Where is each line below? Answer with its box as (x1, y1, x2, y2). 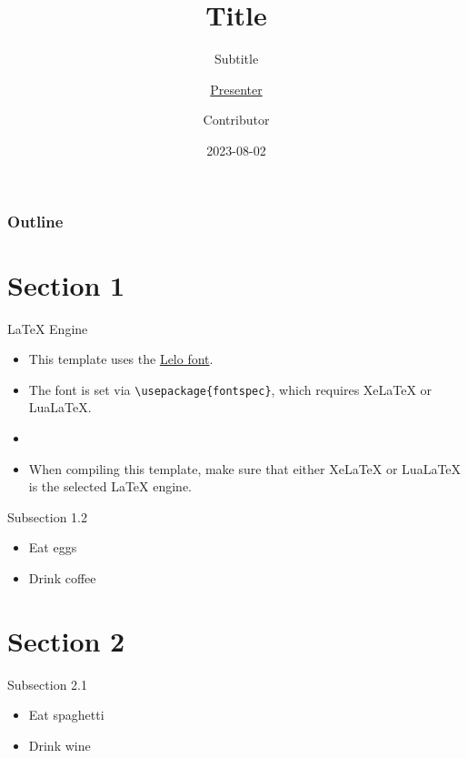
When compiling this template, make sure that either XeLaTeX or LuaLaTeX (28, 459, 462, 478)
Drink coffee (28, 568, 96, 587)
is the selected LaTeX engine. (28, 477, 192, 496)
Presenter (210, 79, 263, 98)
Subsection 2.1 (7, 674, 87, 693)
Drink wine (28, 735, 91, 754)
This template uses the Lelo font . (28, 349, 214, 369)
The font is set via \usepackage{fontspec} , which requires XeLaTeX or (28, 379, 433, 399)
